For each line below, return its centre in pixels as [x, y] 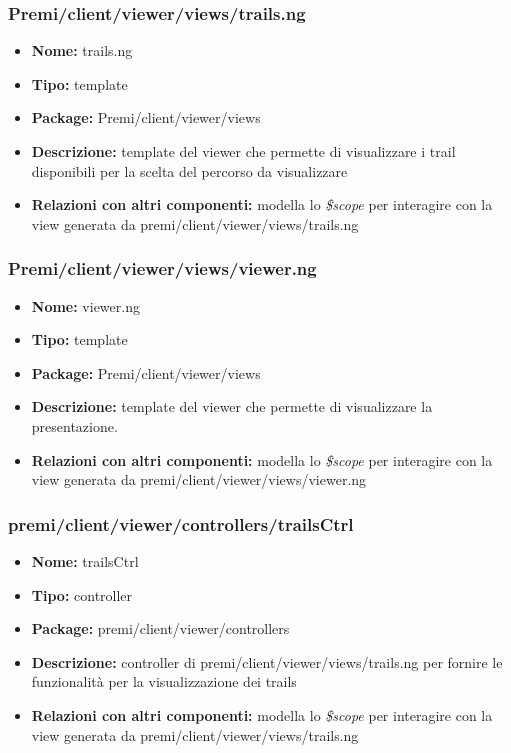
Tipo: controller [82, 594]
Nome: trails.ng [82, 50]
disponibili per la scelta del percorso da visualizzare [189, 170]
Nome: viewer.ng [85, 305]
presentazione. [74, 425]
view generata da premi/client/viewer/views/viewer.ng [199, 479]
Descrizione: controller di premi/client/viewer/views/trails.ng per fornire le [267, 661]
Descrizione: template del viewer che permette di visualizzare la [232, 406]
